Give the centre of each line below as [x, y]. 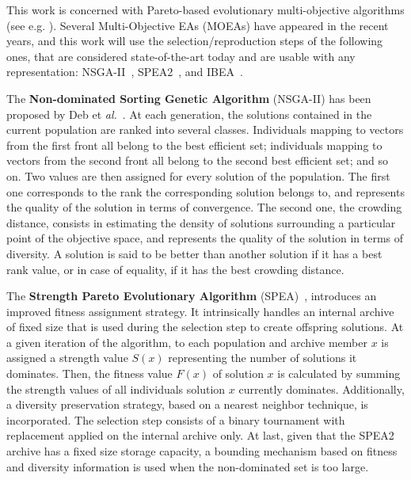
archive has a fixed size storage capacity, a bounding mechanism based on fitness [202, 451]
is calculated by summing [339, 373]
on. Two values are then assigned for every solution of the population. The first [198, 175]
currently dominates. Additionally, [322, 389]
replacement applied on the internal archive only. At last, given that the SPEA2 [200, 435]
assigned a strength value [67, 358]
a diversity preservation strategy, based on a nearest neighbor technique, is [187, 404]
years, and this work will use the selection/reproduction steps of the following [195, 41]
